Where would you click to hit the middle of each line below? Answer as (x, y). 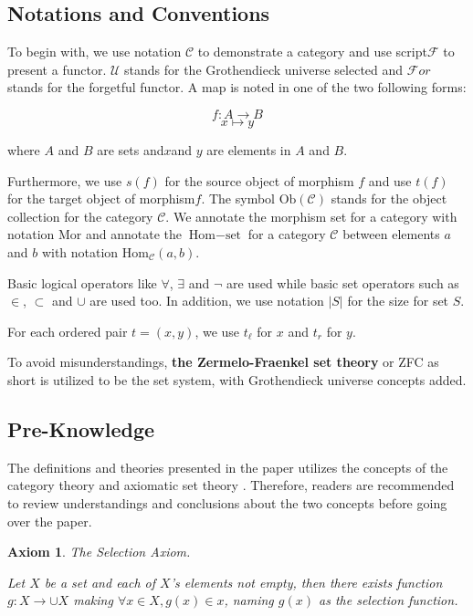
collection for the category (80, 216)
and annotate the (134, 234)
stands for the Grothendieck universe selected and (264, 69)
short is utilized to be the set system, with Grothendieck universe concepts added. (237, 379)
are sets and (131, 149)
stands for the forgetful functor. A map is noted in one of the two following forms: (237, 87)
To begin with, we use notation (95, 52)
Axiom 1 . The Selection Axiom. (99, 552)
